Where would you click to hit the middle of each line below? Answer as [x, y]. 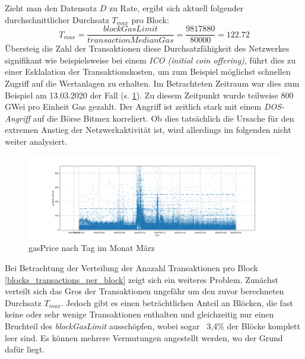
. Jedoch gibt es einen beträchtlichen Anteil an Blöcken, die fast [177, 302]
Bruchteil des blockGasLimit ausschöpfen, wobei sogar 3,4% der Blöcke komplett [152, 325]
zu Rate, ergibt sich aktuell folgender [176, 8]
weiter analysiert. [36, 141]
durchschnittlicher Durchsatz [57, 19]
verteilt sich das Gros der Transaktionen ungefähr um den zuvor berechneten [144, 291]
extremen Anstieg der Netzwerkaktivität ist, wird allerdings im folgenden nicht [148, 130]
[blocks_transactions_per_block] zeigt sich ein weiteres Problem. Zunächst [142, 279]
